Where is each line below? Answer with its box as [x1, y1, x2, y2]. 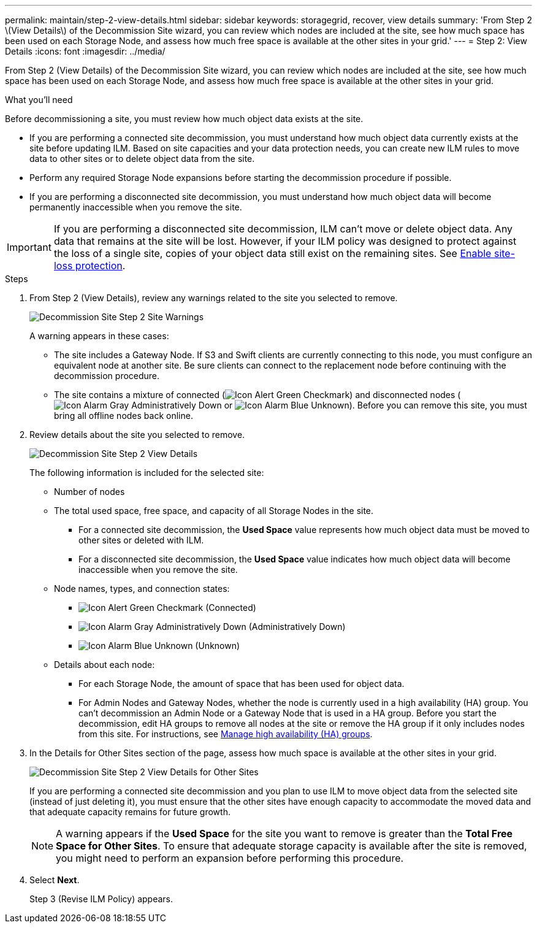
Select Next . [29, 875, 80, 885]
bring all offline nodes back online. [54, 410, 193, 421]
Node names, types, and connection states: [54, 583, 230, 594]
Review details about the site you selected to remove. [29, 429, 245, 440]
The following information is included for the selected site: [29, 467, 264, 478]
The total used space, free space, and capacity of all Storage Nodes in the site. [54, 505, 374, 516]
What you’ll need [5, 94, 73, 105]
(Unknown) [195, 640, 240, 651]
